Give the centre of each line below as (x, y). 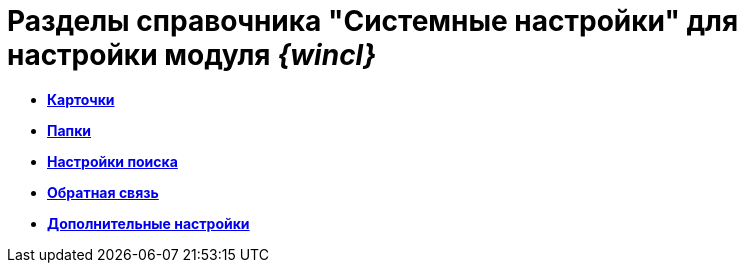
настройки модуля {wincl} (192, 55)
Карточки (81, 99)
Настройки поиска (112, 161)
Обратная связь (103, 192)
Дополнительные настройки (148, 223)
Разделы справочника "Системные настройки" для (373, 21)
